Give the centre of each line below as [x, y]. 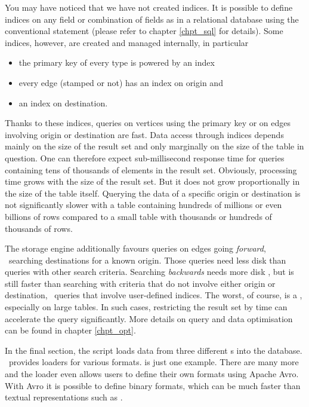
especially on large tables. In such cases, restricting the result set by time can [146, 307]
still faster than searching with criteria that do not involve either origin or [140, 283]
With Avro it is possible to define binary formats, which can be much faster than [153, 385]
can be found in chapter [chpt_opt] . [70, 330]
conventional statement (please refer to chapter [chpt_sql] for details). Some [144, 31]
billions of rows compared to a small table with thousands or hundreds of [138, 216]
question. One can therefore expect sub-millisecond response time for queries [145, 157]
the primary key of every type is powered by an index [117, 62]
